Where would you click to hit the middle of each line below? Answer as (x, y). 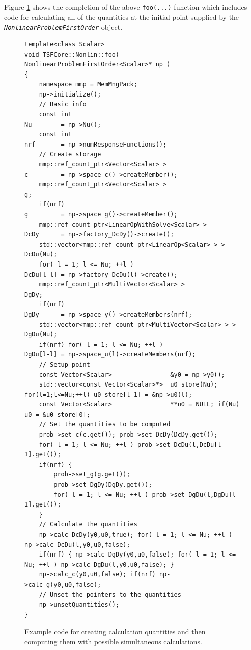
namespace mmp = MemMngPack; (88, 85)
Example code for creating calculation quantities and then (115, 631)
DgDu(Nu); (41, 335)
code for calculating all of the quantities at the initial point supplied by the (122, 17)
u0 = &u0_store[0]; (57, 414)
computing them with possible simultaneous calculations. (113, 641)
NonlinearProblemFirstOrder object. (63, 27)
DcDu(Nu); (41, 255)
